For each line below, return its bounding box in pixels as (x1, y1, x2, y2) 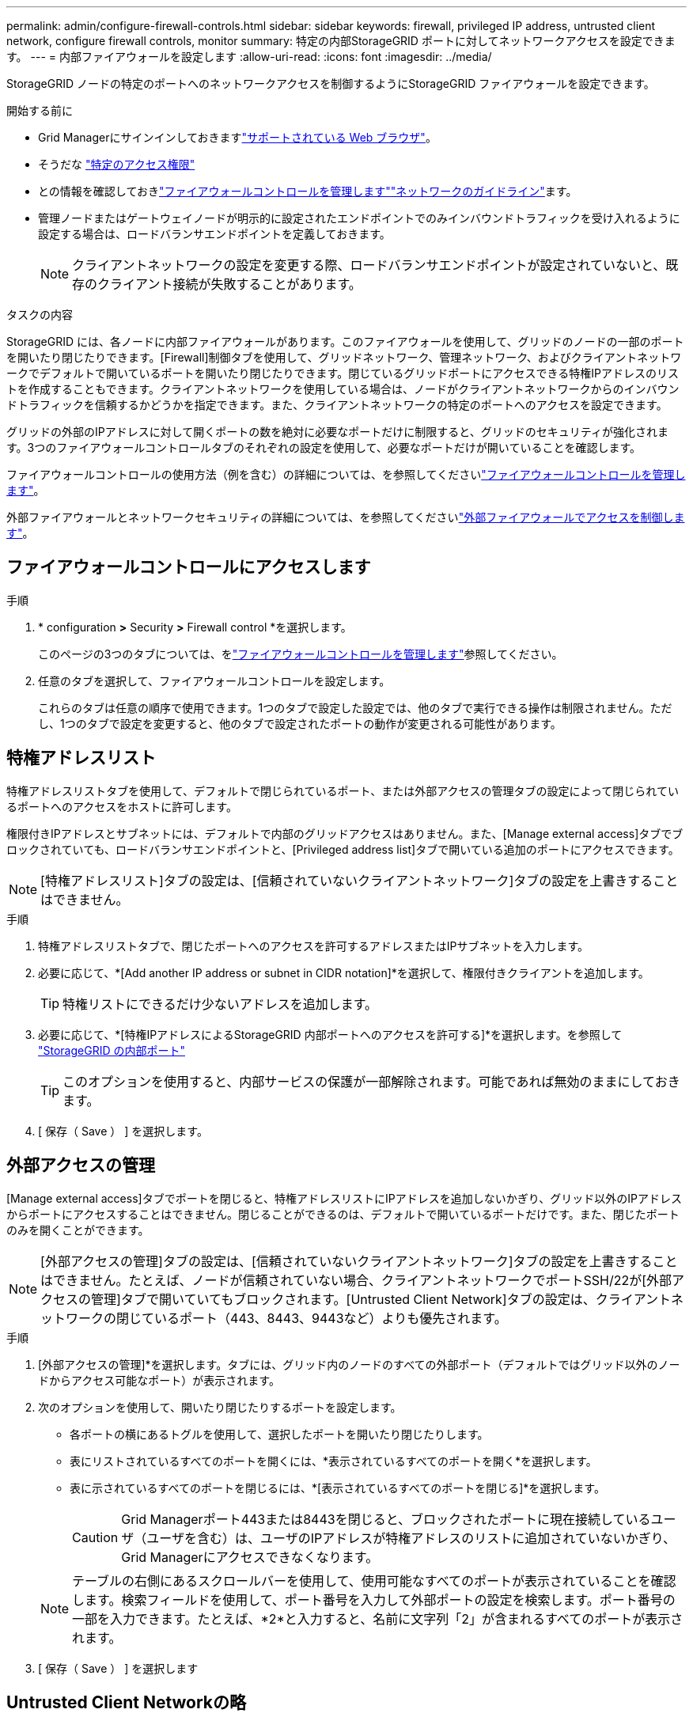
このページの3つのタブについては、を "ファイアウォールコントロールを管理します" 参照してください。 (38, 646, 563, 661)
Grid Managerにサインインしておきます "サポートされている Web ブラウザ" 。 (38, 131, 437, 144)
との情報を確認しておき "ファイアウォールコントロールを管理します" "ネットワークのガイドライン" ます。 (38, 184, 577, 198)
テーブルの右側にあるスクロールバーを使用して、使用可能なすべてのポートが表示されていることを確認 (72, 1572, 676, 1589)
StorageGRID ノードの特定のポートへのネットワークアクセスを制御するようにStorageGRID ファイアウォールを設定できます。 (6, 77, 655, 90)
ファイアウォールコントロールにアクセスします (6, 557, 371, 578)
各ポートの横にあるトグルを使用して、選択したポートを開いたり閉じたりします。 (70, 1427, 489, 1441)
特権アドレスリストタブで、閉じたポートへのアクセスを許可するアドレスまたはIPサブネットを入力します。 (38, 938, 589, 953)
